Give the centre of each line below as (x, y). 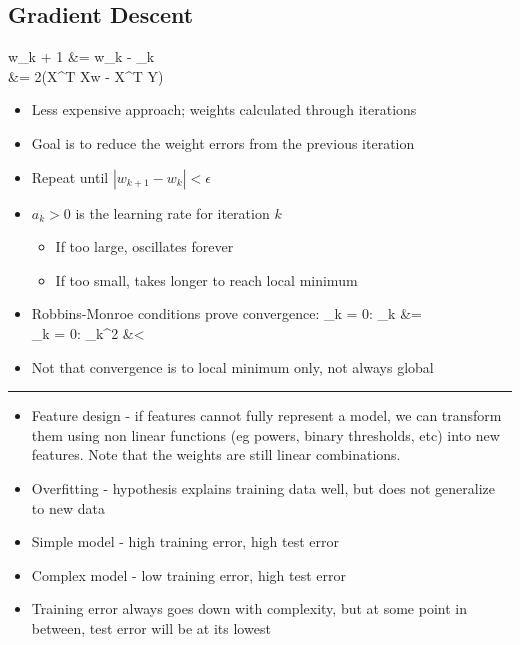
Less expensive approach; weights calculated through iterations (224, 109)
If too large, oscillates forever (144, 246)
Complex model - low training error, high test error (188, 574)
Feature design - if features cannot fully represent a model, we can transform (266, 415)
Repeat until (70, 176)
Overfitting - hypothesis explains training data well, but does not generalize (263, 487)
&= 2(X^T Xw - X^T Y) (86, 75)
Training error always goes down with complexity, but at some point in (249, 608)
